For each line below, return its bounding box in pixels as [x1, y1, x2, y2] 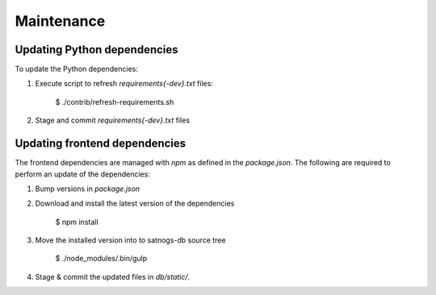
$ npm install [55, 217, 99, 226]
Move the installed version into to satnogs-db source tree [35, 235, 226, 245]
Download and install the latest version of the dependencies [35, 198, 235, 209]
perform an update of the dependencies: [15, 169, 151, 179]
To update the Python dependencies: [15, 64, 139, 74]
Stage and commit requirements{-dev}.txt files [35, 115, 190, 125]
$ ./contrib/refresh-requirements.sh [55, 97, 174, 106]
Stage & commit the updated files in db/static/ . [35, 272, 191, 281]
